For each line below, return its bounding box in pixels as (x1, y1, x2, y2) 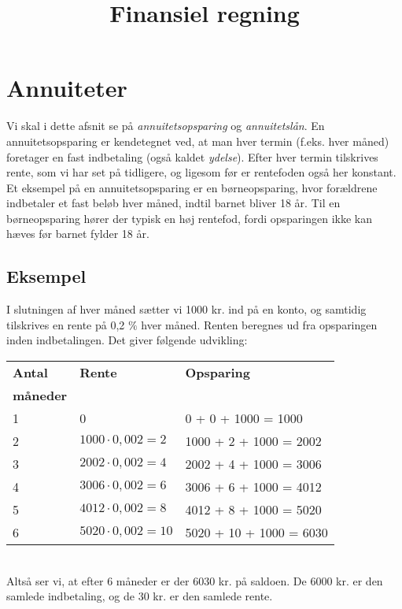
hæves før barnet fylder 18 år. (6, 225, 149, 242)
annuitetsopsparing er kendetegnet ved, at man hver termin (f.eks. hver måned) (6, 132, 389, 149)
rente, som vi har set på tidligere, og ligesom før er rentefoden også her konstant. (6, 164, 396, 180)
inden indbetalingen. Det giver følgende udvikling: (6, 332, 248, 348)
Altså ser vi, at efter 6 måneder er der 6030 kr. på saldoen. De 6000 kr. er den (6, 572, 383, 589)
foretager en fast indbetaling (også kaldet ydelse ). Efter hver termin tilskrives (6, 148, 378, 165)
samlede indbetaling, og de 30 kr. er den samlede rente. (6, 588, 273, 604)
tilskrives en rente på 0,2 (6, 316, 125, 332)
